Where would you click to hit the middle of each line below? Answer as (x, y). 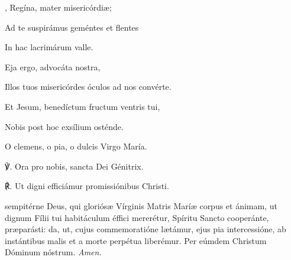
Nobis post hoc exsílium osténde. (64, 126)
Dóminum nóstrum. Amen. (53, 252)
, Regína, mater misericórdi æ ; (58, 7)
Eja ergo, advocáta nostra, (53, 66)
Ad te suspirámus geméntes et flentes (72, 27)
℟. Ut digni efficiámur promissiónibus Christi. (87, 186)
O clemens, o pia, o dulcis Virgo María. (76, 146)
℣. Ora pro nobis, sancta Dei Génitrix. (74, 166)
